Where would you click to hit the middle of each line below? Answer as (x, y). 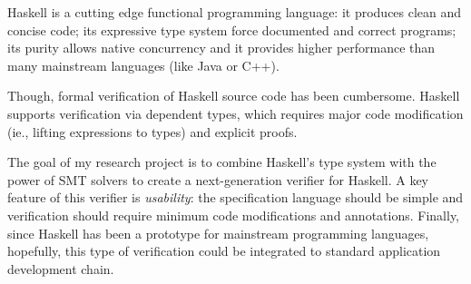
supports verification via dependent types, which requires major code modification (235, 113)
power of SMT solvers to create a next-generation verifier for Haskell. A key (218, 179)
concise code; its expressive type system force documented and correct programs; (232, 29)
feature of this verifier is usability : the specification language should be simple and (235, 197)
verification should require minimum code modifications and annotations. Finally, (234, 215)
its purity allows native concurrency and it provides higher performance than (221, 48)
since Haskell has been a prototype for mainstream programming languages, (218, 233)
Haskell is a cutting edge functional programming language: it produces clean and (235, 12)
